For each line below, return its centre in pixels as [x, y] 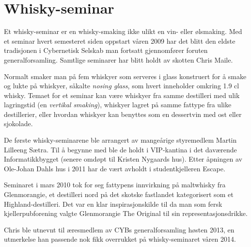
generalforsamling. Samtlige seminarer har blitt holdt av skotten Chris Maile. [118, 59]
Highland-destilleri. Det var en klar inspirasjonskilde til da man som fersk [113, 204]
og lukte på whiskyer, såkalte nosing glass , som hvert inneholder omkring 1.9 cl [122, 86]
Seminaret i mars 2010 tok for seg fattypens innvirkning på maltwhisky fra [115, 185]
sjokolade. [18, 123]
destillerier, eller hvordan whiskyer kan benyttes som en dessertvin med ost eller [123, 114]
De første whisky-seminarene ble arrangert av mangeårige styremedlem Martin [120, 140]
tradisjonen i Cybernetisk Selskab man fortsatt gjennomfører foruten [106, 50]
